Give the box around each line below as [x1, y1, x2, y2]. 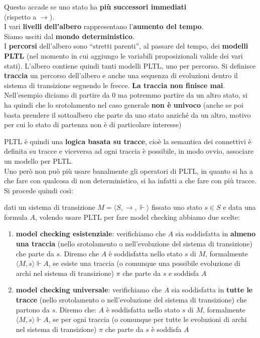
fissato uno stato [151, 202, 202, 212]
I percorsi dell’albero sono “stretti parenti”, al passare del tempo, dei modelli [4, 41, 248, 51]
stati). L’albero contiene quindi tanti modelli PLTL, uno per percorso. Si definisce [4, 60, 256, 71]
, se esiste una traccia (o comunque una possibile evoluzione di [48, 258, 240, 268]
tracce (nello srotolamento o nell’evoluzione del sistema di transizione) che [16, 294, 247, 305]
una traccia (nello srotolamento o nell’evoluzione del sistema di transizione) [16, 238, 252, 249]
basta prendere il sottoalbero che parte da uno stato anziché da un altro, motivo [4, 109, 251, 120]
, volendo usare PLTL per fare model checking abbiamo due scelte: [35, 211, 240, 222]
